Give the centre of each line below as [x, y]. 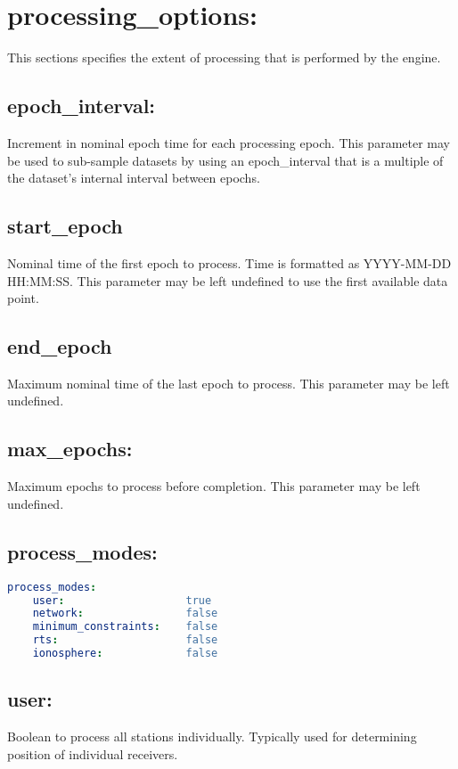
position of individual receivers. [93, 753]
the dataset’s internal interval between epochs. [134, 178]
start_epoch [65, 226]
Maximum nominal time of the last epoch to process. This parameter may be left [229, 383]
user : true [122, 600]
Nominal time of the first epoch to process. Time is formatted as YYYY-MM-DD [229, 262]
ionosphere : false [125, 654]
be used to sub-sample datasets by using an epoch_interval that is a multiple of [225, 160]
